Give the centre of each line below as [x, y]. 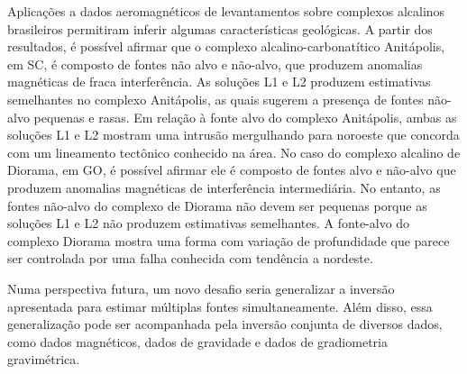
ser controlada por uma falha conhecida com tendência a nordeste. [190, 258]
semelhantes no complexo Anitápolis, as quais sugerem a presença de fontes [215, 99]
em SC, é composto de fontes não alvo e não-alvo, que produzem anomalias [215, 64]
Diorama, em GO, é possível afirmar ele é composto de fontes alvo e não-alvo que [232, 170]
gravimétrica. [44, 359]
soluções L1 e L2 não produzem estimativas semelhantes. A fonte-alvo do [209, 223]
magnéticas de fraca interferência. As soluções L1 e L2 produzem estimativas [219, 82]
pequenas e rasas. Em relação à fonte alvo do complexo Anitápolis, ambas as [245, 117]
